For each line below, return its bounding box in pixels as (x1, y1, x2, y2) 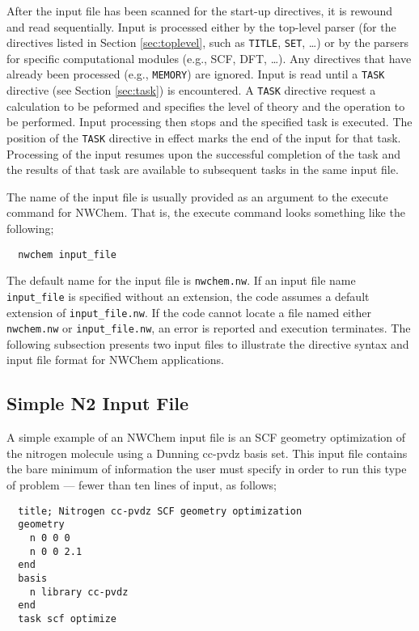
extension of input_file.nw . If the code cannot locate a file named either (6, 303, 371, 320)
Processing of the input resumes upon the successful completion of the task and (6, 145, 400, 162)
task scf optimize (18, 612, 117, 625)
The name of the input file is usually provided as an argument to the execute (6, 188, 388, 205)
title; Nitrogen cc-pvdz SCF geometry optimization (18, 505, 303, 517)
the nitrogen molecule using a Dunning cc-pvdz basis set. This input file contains (6, 444, 408, 461)
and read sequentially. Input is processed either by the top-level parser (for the (6, 18, 396, 35)
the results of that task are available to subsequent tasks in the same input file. (6, 161, 399, 178)
